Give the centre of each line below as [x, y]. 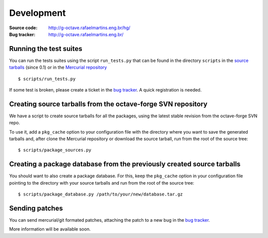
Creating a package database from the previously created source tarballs [125, 164]
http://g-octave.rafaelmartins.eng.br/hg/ [89, 28]
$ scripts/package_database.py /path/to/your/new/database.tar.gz [100, 194]
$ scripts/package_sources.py [55, 150]
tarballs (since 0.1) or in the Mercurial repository [58, 67]
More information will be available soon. [50, 229]
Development [37, 13]
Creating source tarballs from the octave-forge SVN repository [108, 104]
